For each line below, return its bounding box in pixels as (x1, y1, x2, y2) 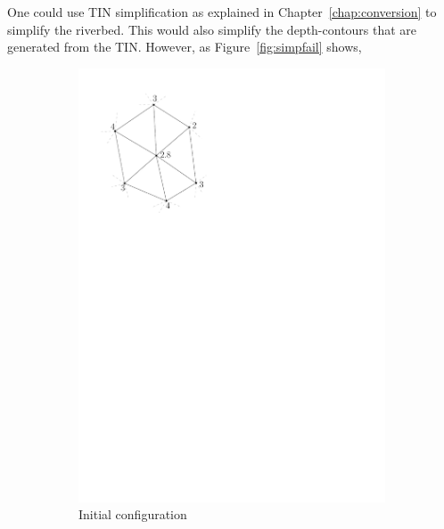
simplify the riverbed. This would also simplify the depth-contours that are (7, 20, 417, 38)
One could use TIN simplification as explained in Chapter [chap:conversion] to (7, 3, 437, 20)
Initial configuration (78, 505, 187, 524)
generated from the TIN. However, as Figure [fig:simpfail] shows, (7, 37, 362, 56)
